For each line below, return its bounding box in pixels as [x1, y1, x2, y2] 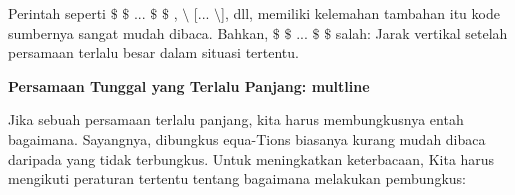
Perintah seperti [8, 3, 106, 23]
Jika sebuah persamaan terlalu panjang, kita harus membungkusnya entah [8, 109, 464, 130]
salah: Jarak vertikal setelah [335, 22, 508, 43]
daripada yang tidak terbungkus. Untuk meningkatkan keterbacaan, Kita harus [8, 148, 495, 169]
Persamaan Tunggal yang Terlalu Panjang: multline [8, 75, 370, 96]
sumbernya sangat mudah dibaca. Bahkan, [8, 22, 269, 43]
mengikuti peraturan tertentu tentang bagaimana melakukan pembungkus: [8, 168, 466, 189]
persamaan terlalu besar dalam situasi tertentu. [8, 42, 299, 63]
